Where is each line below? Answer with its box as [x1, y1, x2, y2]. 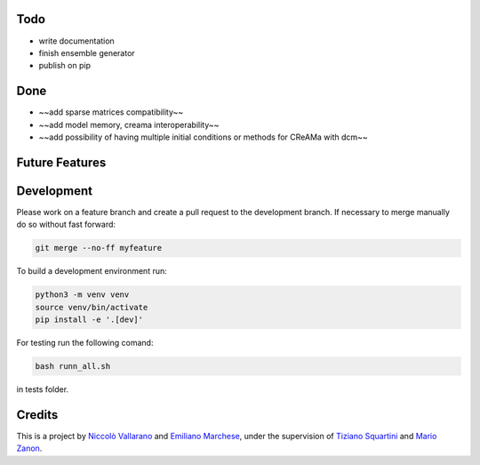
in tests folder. [16, 383, 69, 395]
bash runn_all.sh [35, 361, 111, 371]
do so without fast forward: [16, 219, 116, 230]
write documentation [38, 36, 115, 46]
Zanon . [16, 443, 43, 453]
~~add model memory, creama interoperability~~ [38, 119, 220, 130]
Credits [16, 407, 59, 422]
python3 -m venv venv [35, 290, 130, 300]
